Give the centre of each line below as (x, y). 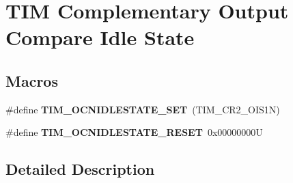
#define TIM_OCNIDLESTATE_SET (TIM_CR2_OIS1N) (143, 109)
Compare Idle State (100, 37)
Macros (32, 80)
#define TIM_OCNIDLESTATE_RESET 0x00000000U (134, 132)
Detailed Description (80, 169)
